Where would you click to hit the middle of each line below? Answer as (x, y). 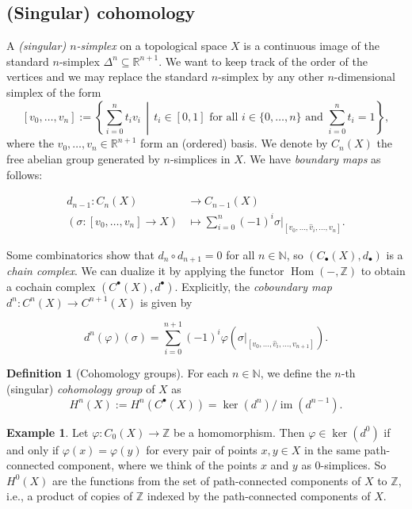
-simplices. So (353, 465)
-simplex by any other (271, 77)
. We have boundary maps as (312, 158)
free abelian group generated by (83, 158)
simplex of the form (54, 92)
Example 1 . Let (48, 432)
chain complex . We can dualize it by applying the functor (145, 270)
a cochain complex (51, 286)
